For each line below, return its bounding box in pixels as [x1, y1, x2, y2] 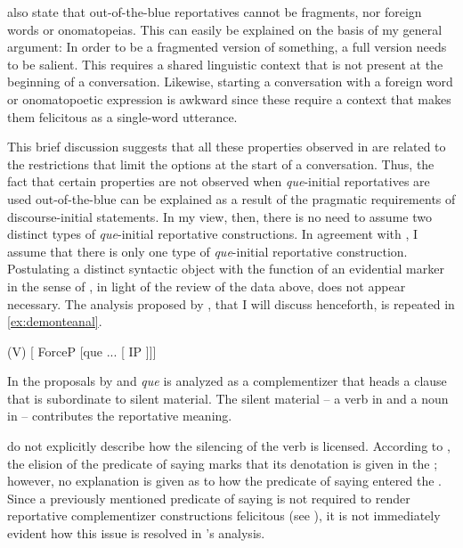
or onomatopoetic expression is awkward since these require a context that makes [7, 89, 451, 108]
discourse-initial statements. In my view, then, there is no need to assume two [7, 207, 432, 225]
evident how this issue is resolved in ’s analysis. [7, 524, 265, 543]
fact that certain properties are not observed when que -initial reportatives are [7, 172, 430, 191]
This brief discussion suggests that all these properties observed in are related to [7, 137, 446, 156]
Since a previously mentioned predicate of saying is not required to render [7, 488, 410, 507]
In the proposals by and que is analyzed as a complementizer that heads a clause [7, 372, 447, 390]
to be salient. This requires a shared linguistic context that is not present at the [7, 54, 443, 73]
